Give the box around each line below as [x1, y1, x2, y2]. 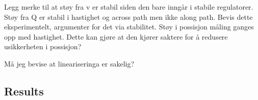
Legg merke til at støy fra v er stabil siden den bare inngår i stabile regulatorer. [4, 2, 253, 12]
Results [4, 83, 44, 98]
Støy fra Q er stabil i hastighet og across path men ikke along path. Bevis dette [4, 11, 253, 22]
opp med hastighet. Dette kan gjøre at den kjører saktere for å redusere [4, 31, 228, 42]
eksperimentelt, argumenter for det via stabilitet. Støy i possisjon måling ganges [4, 21, 254, 32]
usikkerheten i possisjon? [4, 41, 82, 52]
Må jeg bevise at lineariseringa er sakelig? [4, 58, 135, 69]
